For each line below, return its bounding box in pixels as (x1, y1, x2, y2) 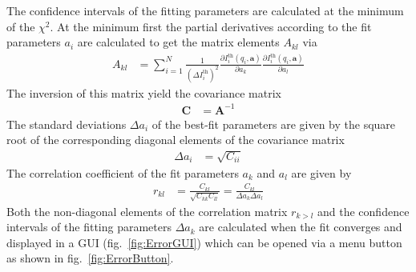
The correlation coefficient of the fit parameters (6, 164, 239, 181)
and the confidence (317, 202, 410, 219)
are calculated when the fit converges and (199, 218, 402, 235)
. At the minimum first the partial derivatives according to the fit (50, 18, 372, 34)
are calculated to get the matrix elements (77, 34, 280, 50)
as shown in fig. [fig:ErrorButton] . (6, 250, 174, 266)
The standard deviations (6, 115, 127, 132)
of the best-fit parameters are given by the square (151, 115, 396, 132)
